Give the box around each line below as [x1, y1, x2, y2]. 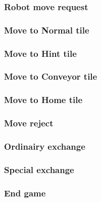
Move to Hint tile [4, 47, 77, 59]
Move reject [4, 117, 54, 129]
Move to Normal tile [4, 23, 89, 36]
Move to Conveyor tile [4, 70, 97, 83]
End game [4, 186, 46, 199]
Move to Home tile [4, 93, 83, 106]
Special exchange [4, 163, 74, 176]
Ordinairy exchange [4, 140, 85, 152]
